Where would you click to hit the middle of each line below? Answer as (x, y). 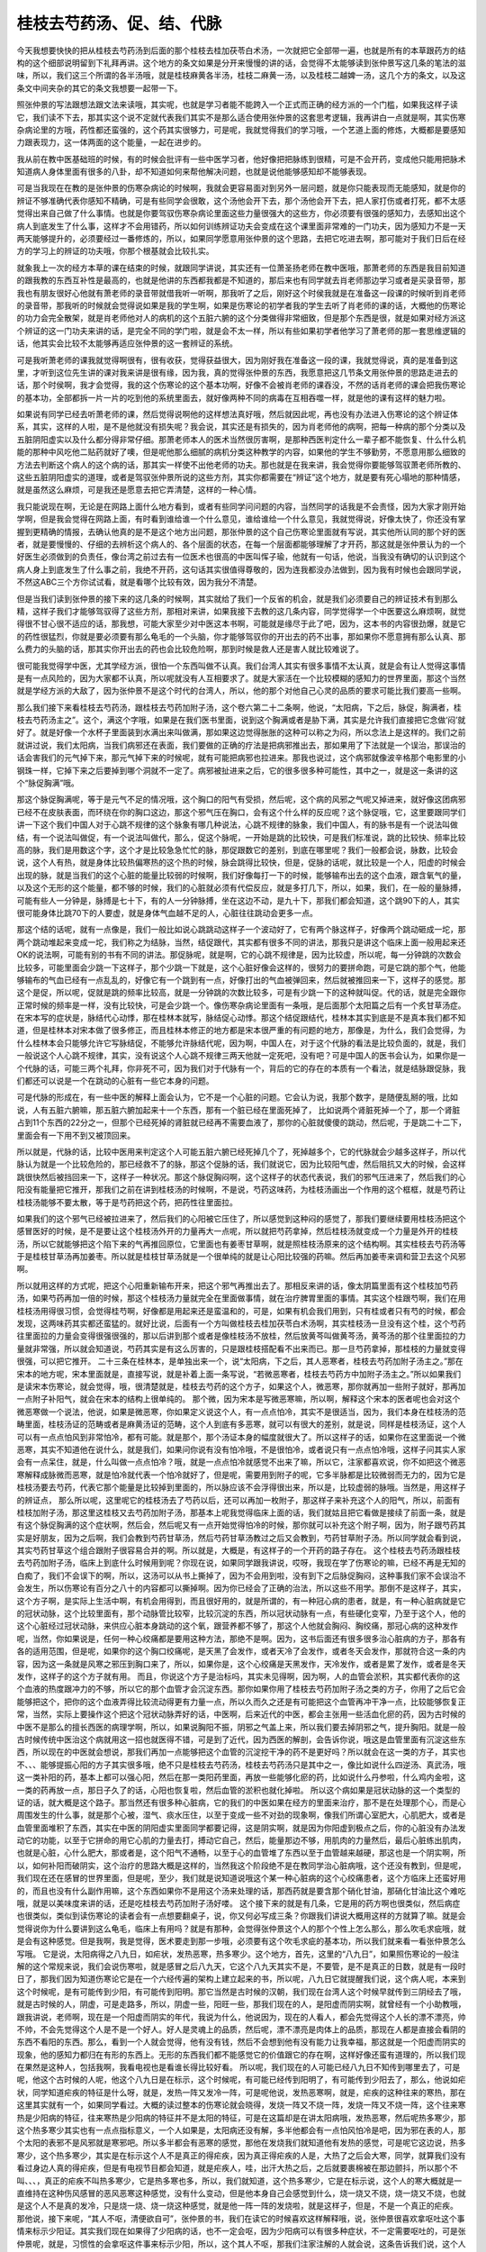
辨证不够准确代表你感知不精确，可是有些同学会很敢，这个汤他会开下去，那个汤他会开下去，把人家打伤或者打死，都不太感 (241, 200)
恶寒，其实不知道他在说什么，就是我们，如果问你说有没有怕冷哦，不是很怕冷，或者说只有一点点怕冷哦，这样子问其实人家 (241, 1449)
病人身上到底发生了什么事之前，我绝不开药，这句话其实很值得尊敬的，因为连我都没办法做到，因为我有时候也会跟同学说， (241, 569)
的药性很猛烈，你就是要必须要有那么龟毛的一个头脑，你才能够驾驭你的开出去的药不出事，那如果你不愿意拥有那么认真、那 (241, 636)
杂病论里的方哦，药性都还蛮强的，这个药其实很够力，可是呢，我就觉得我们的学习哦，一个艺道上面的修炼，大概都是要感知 (241, 130)
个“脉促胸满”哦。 (48, 783)
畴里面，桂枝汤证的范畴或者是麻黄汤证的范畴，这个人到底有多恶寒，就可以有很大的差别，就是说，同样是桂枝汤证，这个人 (241, 1424)
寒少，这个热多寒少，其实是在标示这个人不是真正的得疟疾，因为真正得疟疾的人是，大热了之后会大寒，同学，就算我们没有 (241, 2155)
